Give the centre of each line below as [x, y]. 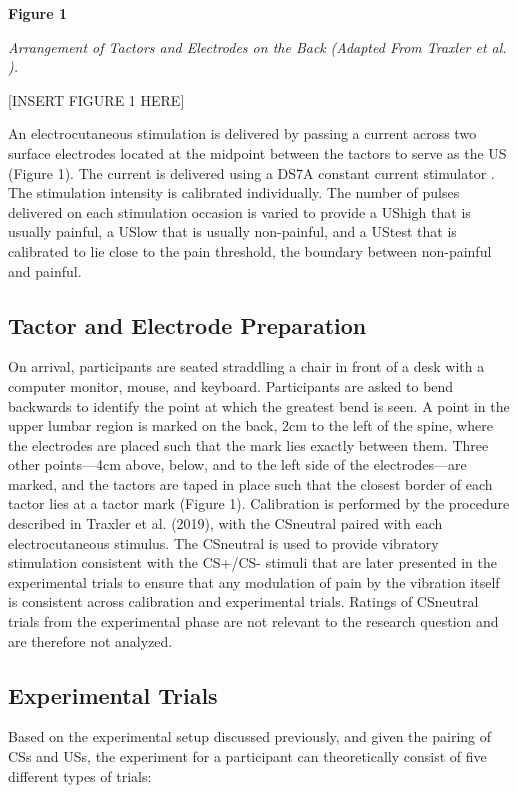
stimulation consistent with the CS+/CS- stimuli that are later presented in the [252, 562]
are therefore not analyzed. [90, 640]
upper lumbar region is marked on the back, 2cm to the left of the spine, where [250, 425]
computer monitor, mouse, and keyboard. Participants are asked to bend [231, 385]
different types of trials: [80, 775]
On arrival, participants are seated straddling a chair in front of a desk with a [246, 366]
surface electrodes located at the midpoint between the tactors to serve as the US [257, 152]
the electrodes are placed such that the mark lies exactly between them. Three [248, 444]
